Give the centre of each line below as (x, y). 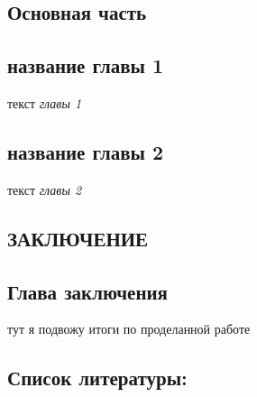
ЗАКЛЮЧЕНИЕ (78, 238)
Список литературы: (97, 378)
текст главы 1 (45, 102)
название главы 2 (86, 151)
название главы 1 (86, 65)
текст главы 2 (45, 189)
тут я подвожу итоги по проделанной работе (129, 329)
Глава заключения (87, 291)
